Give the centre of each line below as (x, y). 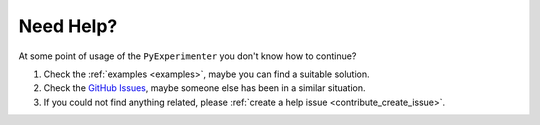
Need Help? (68, 26)
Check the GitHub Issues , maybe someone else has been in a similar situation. (204, 88)
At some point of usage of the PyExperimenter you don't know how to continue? (187, 56)
